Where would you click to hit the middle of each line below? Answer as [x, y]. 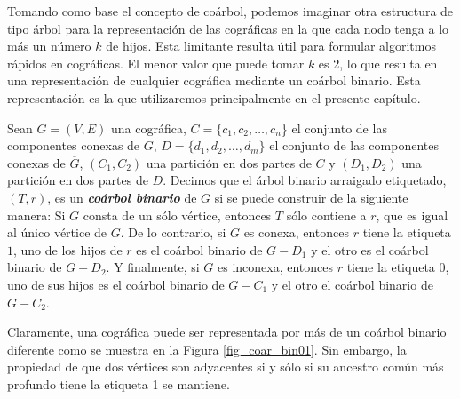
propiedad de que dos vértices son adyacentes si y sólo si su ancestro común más [226, 367]
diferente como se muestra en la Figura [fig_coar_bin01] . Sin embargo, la [207, 349]
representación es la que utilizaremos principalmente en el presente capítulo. [214, 97]
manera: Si [36, 215]
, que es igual [412, 215]
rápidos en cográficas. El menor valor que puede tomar [156, 63]
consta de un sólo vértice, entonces [177, 215]
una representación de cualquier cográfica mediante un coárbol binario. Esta [214, 80]
